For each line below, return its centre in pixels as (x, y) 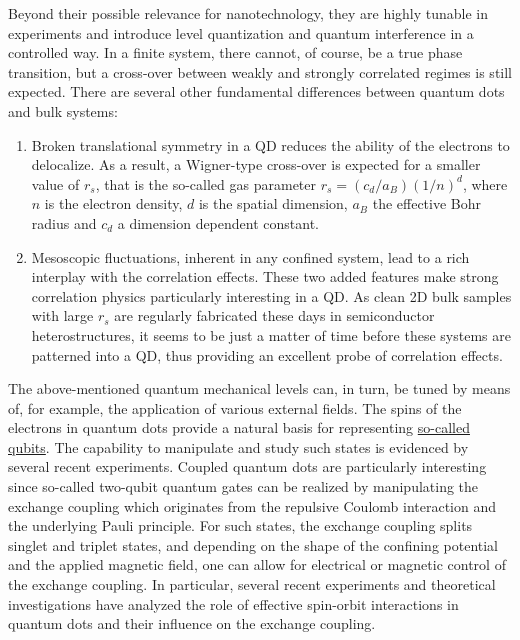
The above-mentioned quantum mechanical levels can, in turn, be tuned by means (259, 388)
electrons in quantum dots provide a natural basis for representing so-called (239, 427)
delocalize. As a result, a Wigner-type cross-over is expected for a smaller (256, 164)
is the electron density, (113, 203)
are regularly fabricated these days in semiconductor (274, 315)
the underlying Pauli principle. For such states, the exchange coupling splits (240, 525)
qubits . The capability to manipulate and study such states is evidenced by (238, 446)
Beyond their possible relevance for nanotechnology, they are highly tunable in (248, 13)
